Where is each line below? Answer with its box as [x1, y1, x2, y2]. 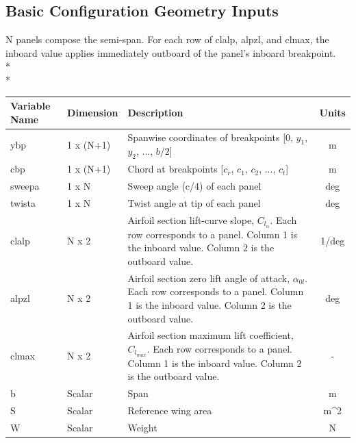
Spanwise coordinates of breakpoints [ [127, 129, 286, 144]
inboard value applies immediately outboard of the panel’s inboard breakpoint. [5, 45, 336, 60]
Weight [127, 420, 157, 434]
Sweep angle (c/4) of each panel [127, 179, 262, 193]
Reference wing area [127, 403, 212, 418]
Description [127, 105, 183, 119]
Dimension [67, 105, 118, 119]
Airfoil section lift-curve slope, [127, 212, 255, 227]
